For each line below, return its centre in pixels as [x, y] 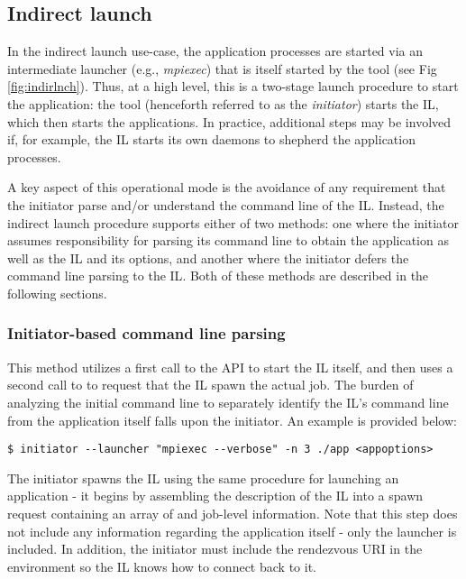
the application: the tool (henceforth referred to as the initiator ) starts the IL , [223, 103]
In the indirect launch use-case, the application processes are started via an [215, 51]
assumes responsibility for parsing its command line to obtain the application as [228, 240]
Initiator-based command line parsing [146, 333]
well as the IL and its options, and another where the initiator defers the [208, 257]
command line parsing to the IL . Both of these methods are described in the [218, 276]
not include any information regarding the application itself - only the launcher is [232, 531]
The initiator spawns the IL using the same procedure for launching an [203, 478]
